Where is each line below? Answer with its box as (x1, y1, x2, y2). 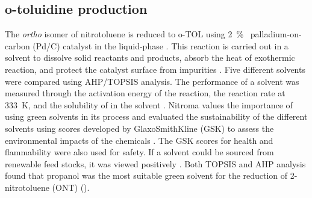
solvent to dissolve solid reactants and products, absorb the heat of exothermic (5, 51, 295, 64)
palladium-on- (250, 28, 302, 40)
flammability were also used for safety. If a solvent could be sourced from (5, 146, 274, 158)
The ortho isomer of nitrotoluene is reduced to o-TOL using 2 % (5, 28, 244, 40)
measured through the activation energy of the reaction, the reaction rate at (5, 87, 285, 99)
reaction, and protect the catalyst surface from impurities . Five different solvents (5, 63, 305, 75)
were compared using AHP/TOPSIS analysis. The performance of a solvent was (5, 75, 299, 87)
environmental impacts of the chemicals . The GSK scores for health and (5, 134, 273, 146)
